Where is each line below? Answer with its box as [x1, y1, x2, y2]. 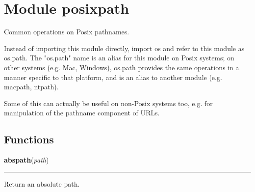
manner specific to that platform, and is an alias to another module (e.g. [4, 72, 222, 82]
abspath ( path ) [4, 155, 49, 165]
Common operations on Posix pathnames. [4, 27, 129, 37]
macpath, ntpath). [4, 82, 59, 92]
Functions [4, 132, 54, 147]
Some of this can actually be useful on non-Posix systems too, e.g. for [4, 98, 213, 108]
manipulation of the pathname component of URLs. [4, 108, 160, 118]
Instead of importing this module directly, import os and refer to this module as [4, 43, 245, 53]
